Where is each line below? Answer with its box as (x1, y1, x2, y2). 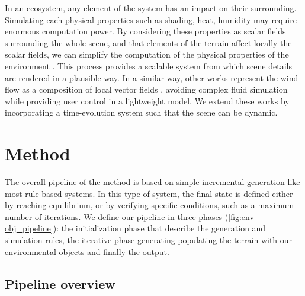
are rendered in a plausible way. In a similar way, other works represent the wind (5, 71, 298, 84)
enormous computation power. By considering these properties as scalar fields (5, 25, 286, 37)
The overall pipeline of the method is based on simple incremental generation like (5, 176, 300, 188)
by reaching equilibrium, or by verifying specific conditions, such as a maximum (5, 199, 294, 211)
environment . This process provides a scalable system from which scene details (5, 59, 292, 72)
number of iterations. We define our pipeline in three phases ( (5, 210, 229, 222)
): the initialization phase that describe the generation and (53, 222, 266, 234)
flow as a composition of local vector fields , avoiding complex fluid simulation (5, 83, 288, 96)
